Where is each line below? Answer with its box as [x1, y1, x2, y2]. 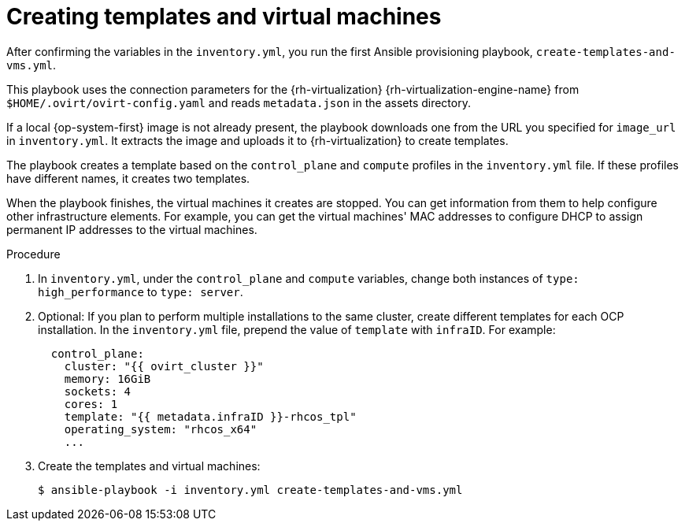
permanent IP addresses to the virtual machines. [6, 222, 257, 236]
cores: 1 [64, 397, 118, 410]
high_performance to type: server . [38, 284, 243, 299]
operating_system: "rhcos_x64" [64, 422, 257, 436]
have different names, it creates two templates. [6, 171, 250, 185]
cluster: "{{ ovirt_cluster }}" [64, 359, 264, 373]
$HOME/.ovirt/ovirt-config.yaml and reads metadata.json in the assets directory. [6, 95, 471, 109]
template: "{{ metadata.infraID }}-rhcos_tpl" [64, 410, 357, 423]
